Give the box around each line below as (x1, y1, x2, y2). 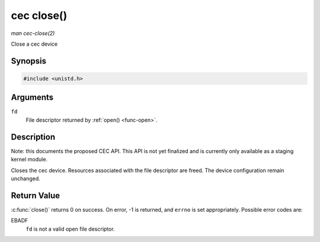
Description (11, 132, 56, 142)
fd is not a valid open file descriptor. (25, 225, 115, 233)
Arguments (11, 93, 54, 103)
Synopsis (11, 56, 47, 66)
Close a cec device (11, 40, 58, 47)
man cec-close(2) (11, 30, 55, 37)
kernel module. (11, 156, 47, 163)
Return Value (11, 190, 60, 200)
